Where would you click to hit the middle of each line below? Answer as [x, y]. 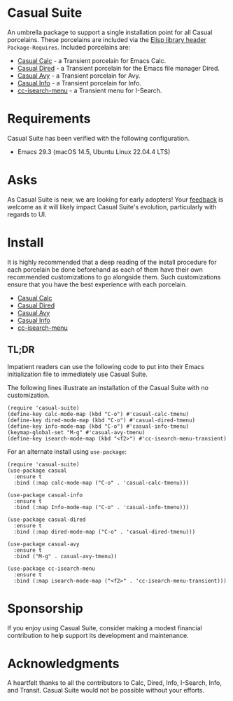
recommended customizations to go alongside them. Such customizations [114, 277]
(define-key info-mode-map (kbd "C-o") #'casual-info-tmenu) [98, 426]
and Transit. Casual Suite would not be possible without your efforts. [106, 690]
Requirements [49, 119]
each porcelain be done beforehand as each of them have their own [105, 269]
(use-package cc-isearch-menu [51, 569]
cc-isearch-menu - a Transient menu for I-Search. [90, 90]
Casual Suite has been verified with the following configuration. [99, 138]
